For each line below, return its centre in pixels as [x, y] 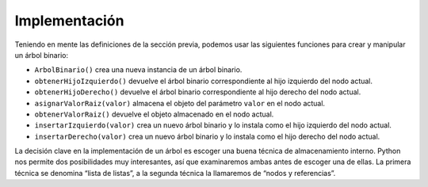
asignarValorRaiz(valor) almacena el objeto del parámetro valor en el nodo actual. [180, 103]
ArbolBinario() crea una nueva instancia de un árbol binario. [138, 70]
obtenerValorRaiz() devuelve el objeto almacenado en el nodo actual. [154, 114]
